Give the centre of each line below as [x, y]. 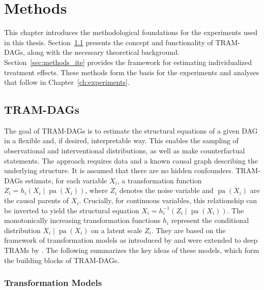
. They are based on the [188, 230]
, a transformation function [159, 180]
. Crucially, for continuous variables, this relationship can [168, 200]
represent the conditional [210, 220]
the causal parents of [36, 200]
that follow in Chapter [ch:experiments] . [67, 82]
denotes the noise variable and [166, 190]
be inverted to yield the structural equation [72, 210]
